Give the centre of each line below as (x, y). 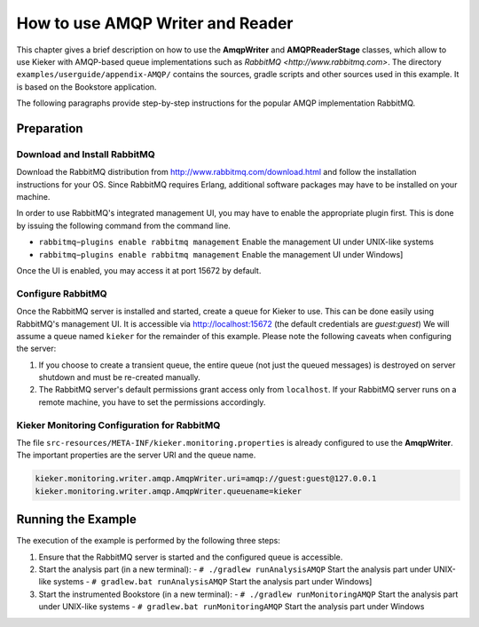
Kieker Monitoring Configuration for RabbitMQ (118, 425)
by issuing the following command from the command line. (123, 226)
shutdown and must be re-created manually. (120, 377)
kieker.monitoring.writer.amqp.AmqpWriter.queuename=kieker (169, 491)
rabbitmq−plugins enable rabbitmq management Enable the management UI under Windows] (221, 254)
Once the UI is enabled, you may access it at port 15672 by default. (139, 270)
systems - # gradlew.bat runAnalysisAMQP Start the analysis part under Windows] (213, 582)
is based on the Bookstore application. (86, 87)
